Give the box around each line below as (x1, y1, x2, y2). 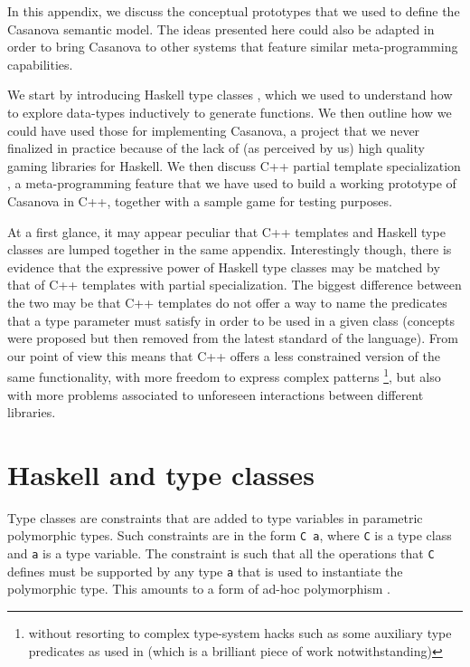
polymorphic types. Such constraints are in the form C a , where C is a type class (7, 526, 452, 545)
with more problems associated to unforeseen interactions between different (7, 385, 424, 404)
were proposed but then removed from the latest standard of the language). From (7, 329, 458, 348)
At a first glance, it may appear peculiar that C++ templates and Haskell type (7, 222, 446, 241)
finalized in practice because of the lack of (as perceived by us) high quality (7, 138, 425, 157)
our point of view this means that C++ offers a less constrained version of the (7, 346, 440, 365)
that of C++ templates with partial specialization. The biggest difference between (7, 275, 462, 294)
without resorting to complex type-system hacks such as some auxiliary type (28, 624, 452, 642)
